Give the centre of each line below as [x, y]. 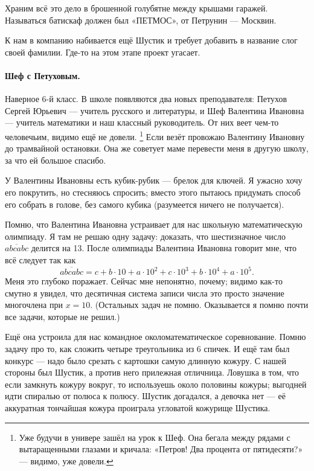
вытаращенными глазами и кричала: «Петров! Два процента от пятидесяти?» [161, 449]
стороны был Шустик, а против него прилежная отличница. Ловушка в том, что [152, 372]
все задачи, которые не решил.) [62, 316]
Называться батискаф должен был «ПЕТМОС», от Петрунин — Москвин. [141, 20]
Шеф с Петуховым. [43, 75]
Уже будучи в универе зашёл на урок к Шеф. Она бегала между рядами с [155, 437]
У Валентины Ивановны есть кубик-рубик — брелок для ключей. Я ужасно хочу [154, 180]
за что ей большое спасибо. [56, 160]
